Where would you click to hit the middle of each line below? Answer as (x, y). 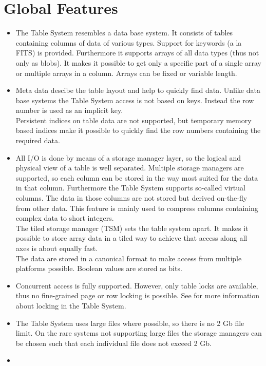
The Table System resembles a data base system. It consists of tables (124, 33)
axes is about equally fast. (57, 248)
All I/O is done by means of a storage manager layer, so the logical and (128, 157)
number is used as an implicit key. (69, 110)
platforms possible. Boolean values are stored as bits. (99, 268)
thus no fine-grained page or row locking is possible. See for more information (138, 295)
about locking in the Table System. (71, 305)
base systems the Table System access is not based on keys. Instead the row (135, 100)
